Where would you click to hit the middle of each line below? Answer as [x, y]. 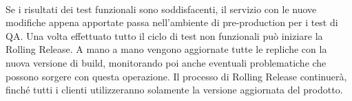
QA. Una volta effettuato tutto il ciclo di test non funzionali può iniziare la [164, 35]
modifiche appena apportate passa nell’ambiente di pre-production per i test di [172, 22]
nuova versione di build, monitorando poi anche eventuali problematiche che [166, 62]
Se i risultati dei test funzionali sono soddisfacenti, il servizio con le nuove [161, 9]
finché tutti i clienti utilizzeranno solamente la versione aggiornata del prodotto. [174, 90]
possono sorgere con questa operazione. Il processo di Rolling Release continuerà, [176, 76]
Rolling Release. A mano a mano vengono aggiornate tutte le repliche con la [166, 49]
